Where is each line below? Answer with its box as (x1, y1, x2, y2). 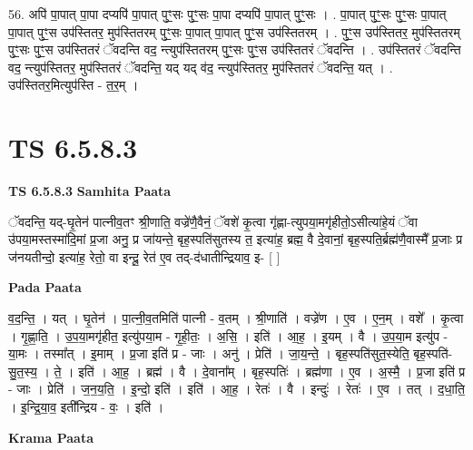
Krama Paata (8, 427, 94, 446)
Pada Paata (8, 278, 82, 297)
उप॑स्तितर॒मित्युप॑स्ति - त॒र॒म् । (8, 75, 139, 94)
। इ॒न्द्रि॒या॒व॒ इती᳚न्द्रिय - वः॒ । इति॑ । (8, 397, 164, 416)
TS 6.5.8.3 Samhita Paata (8, 181, 172, 201)
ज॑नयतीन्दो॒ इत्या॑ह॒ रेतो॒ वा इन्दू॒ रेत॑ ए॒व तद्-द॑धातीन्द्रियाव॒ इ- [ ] (8, 247, 281, 266)
